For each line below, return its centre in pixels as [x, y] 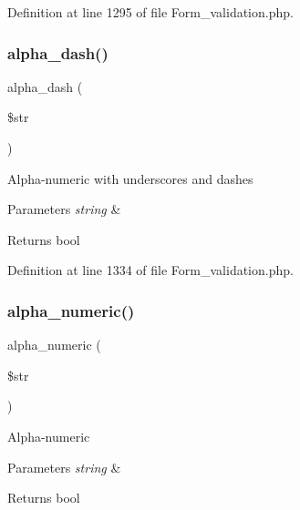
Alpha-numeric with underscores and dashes [130, 178]
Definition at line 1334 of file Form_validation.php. [150, 270]
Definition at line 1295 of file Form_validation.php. [150, 12]
